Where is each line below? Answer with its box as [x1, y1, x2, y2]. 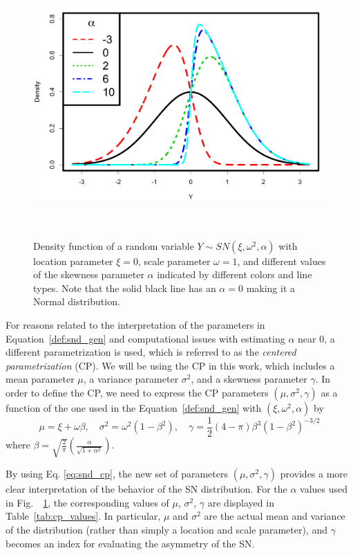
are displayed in [207, 495, 274, 509]
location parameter [33, 253, 113, 268]
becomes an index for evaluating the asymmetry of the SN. [6, 536, 255, 550]
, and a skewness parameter [191, 372, 307, 386]
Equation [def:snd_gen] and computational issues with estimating [6, 331, 285, 345]
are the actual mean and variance [204, 509, 345, 523]
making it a [246, 280, 296, 295]
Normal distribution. [33, 294, 120, 309]
